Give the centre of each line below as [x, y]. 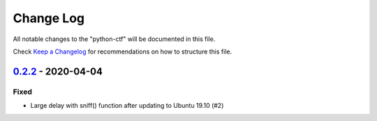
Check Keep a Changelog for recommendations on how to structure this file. [123, 51]
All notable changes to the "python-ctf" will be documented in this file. [114, 39]
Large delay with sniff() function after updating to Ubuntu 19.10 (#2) [127, 106]
